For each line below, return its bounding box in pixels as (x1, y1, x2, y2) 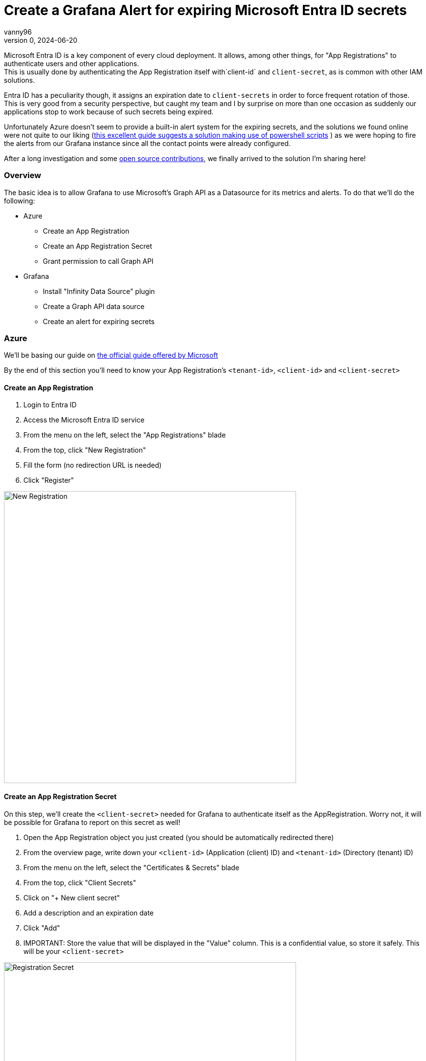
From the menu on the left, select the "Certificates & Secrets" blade (23, 863, 240, 872)
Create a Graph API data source (43, 302, 145, 311)
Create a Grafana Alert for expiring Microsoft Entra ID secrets (4, 2, 407, 18)
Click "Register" (23, 476, 74, 485)
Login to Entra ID (23, 401, 77, 409)
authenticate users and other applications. (4, 59, 139, 68)
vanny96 (4, 27, 32, 36)
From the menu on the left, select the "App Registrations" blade (23, 431, 226, 439)
